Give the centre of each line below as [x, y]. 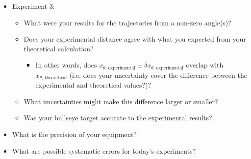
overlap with [205, 65]
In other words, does [66, 65]
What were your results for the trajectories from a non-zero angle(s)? [127, 22]
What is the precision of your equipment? [74, 134]
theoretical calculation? [59, 48]
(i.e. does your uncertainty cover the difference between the [158, 75]
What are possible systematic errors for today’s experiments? [104, 150]
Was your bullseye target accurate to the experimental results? [118, 118]
